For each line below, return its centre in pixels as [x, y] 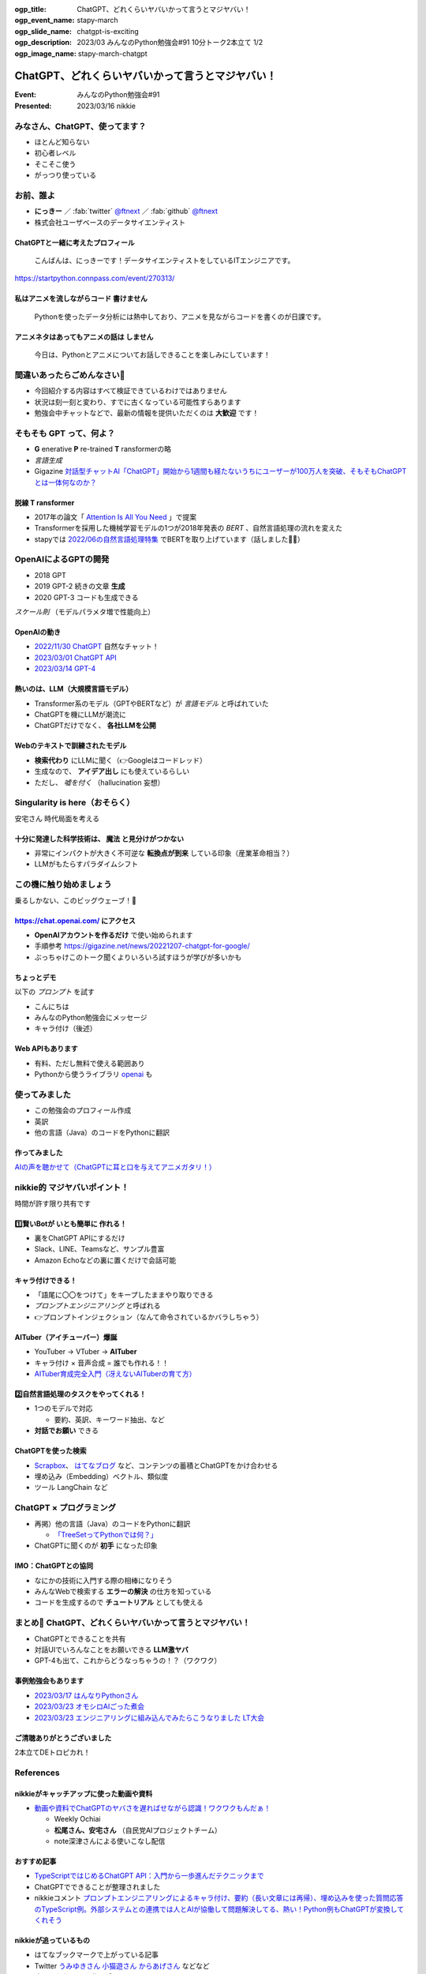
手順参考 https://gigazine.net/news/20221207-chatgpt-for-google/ [142, 946]
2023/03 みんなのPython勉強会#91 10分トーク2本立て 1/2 [170, 43]
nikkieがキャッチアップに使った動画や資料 [84, 1793]
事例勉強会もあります [49, 1681]
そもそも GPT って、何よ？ [65, 433]
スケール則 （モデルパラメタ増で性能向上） [85, 611]
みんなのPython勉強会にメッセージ [91, 1017]
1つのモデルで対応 [64, 1409]
